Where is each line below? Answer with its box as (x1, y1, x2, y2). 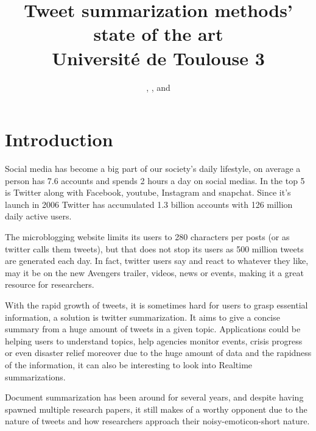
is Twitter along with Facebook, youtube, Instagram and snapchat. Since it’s (5, 186, 291, 199)
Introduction (5, 127, 113, 152)
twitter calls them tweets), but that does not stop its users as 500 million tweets (5, 242, 304, 255)
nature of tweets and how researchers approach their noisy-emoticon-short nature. (5, 415, 310, 427)
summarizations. (5, 370, 66, 383)
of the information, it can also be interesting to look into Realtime (5, 358, 253, 371)
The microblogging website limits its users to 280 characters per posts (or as (5, 230, 290, 243)
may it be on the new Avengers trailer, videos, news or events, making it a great (5, 266, 304, 279)
